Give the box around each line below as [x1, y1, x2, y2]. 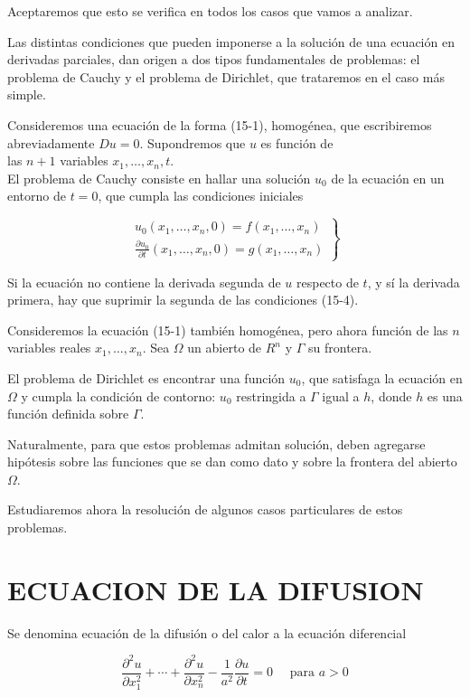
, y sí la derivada [367, 272, 460, 291]
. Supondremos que [139, 133, 246, 152]
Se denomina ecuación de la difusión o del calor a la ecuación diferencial [7, 623, 407, 642]
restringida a [236, 386, 306, 405]
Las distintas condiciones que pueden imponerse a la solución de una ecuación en [7, 32, 455, 51]
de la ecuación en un [331, 168, 445, 187]
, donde [371, 386, 412, 405]
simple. [7, 85, 46, 104]
